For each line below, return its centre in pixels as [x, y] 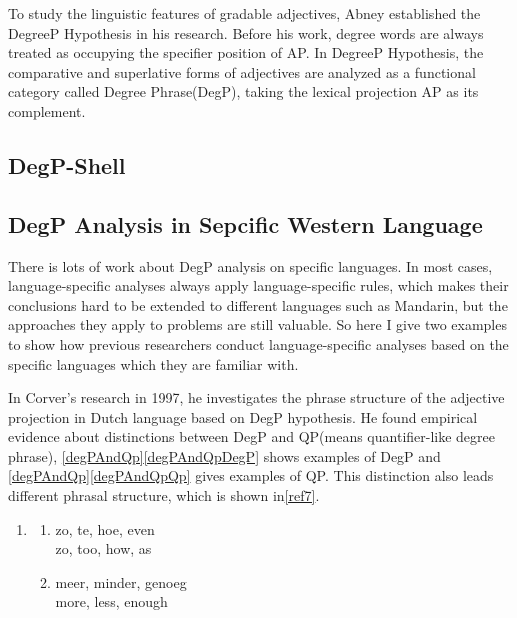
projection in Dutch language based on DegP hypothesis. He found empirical [243, 416]
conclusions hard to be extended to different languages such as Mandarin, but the [258, 304]
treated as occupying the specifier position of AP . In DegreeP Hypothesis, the [246, 52]
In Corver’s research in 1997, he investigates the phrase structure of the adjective [256, 397]
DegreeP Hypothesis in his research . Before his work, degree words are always [246, 32]
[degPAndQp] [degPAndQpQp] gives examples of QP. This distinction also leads [251, 475]
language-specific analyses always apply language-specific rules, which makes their [258, 285]
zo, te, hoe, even [105, 528]
